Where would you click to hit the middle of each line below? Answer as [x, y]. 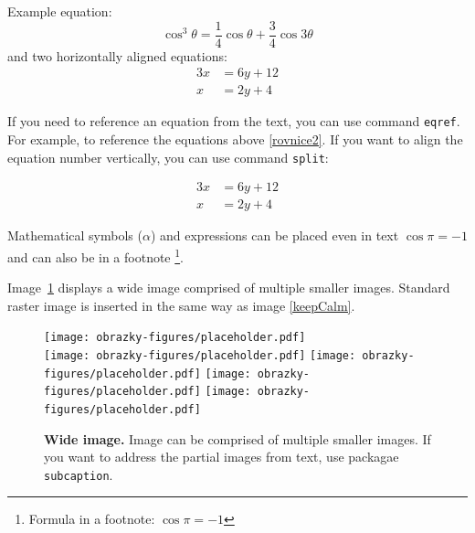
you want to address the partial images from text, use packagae [222, 457]
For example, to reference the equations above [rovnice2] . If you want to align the [235, 139]
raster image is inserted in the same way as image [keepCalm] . [181, 305]
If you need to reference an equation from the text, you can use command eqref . [234, 121]
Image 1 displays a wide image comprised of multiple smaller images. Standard [229, 288]
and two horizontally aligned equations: [117, 55]
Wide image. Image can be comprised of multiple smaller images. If [237, 438]
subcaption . [79, 474]
